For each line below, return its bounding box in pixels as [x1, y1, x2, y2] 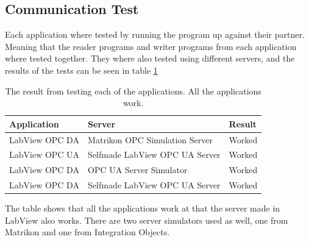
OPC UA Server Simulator [88, 163, 188, 176]
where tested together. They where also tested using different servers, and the [5, 52, 295, 65]
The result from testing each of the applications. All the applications [5, 84, 261, 97]
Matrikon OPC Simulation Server [88, 133, 213, 146]
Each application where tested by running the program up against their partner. [5, 28, 305, 41]
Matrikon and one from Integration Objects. [5, 226, 170, 238]
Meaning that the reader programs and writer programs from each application [5, 40, 297, 52]
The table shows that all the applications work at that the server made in [5, 202, 280, 215]
